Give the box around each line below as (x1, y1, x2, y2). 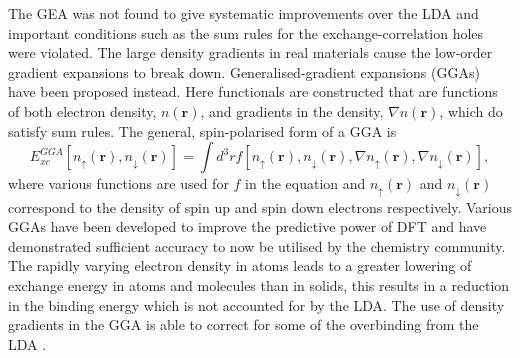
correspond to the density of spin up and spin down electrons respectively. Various (8, 196, 512, 217)
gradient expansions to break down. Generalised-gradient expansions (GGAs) (8, 61, 480, 82)
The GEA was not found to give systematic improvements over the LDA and (8, 3, 479, 23)
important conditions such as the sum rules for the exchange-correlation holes (8, 22, 484, 43)
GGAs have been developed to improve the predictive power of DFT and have (8, 216, 487, 237)
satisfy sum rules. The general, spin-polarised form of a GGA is (8, 120, 397, 141)
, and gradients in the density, (200, 100, 384, 121)
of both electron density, (8, 100, 157, 121)
